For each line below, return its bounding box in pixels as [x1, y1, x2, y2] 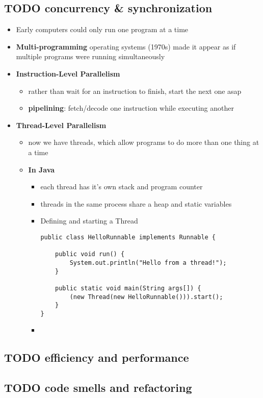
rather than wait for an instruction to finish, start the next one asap [28, 85, 242, 96]
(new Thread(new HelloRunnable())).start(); [69, 293, 223, 301]
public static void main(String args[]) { [55, 284, 201, 292]
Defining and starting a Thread [40, 215, 138, 226]
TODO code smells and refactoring [4, 380, 192, 395]
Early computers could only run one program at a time [16, 24, 189, 35]
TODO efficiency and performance [4, 350, 189, 365]
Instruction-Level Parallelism [16, 68, 120, 79]
